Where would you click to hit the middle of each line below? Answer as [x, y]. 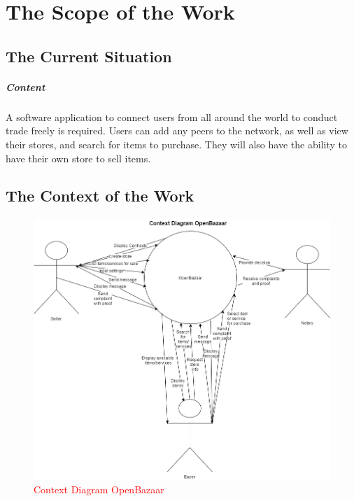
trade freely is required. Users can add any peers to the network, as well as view [177, 130]
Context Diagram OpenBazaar [99, 489]
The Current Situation [89, 56]
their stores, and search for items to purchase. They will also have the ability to [176, 144]
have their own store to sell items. [78, 158]
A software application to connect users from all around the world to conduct [172, 117]
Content [26, 86]
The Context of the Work [100, 196]
